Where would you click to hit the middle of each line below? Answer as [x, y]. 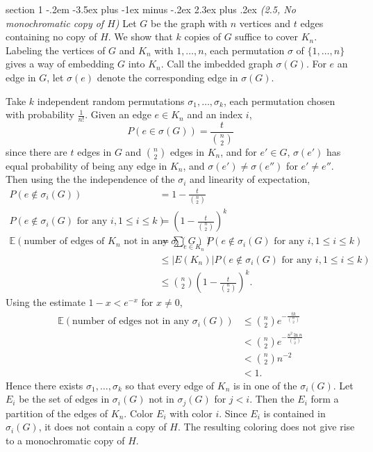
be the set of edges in [64, 399]
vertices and [265, 23]
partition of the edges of [57, 413]
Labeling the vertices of [56, 50]
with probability [40, 114]
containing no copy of [51, 37]
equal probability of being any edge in [86, 165]
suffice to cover [267, 37]
